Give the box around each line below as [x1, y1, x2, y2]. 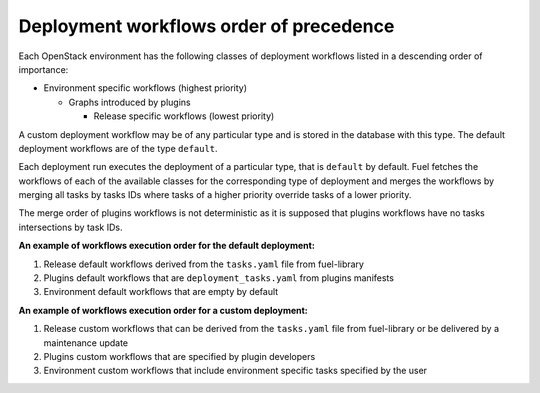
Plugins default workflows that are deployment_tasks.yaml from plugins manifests [43, 272, 395, 284]
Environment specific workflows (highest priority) [43, 82, 248, 94]
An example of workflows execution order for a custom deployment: [18, 304, 309, 316]
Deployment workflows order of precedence [18, 15, 395, 37]
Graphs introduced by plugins [68, 96, 191, 108]
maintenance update [43, 336, 129, 349]
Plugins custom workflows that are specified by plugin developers [43, 350, 316, 362]
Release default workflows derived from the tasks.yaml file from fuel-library [43, 258, 365, 270]
